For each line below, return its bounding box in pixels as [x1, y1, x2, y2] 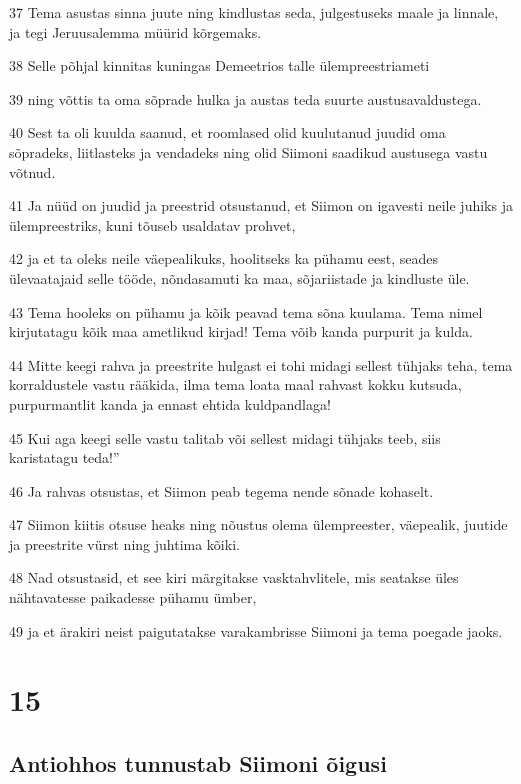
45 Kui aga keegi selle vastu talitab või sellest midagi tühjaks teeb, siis [9, 427, 441, 448]
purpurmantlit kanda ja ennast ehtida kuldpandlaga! [9, 393, 331, 414]
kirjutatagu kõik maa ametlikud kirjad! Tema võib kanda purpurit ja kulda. [9, 321, 473, 342]
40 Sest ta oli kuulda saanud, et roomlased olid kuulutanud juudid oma [9, 122, 446, 143]
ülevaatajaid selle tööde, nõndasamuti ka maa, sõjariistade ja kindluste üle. [9, 267, 470, 288]
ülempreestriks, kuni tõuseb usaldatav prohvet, [9, 214, 296, 235]
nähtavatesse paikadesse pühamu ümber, [9, 587, 257, 608]
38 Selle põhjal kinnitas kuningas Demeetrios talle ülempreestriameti [9, 55, 430, 76]
